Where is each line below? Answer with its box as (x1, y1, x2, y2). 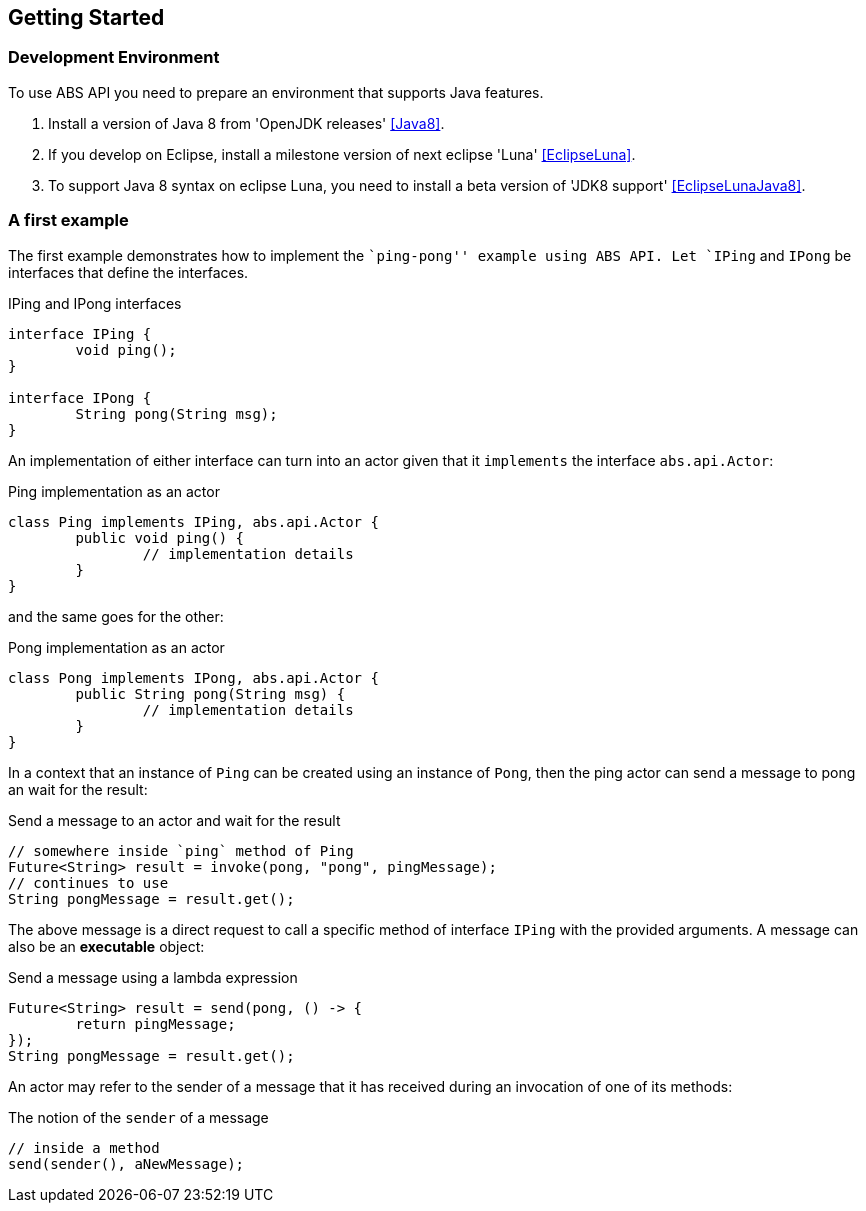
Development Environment (8, 47, 220, 68)
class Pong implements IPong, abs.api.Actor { (8, 669, 379, 686)
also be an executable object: (8, 937, 205, 955)
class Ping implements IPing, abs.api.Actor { (8, 513, 379, 530)
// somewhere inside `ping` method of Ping (8, 842, 354, 859)
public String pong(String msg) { (75, 685, 346, 702)
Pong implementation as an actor (8, 638, 225, 656)
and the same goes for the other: (8, 607, 224, 625)
